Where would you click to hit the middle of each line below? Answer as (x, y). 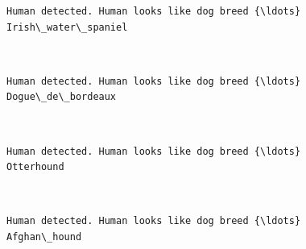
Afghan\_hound (44, 237)
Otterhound (35, 167)
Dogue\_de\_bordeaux (62, 97)
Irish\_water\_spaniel (67, 27)
